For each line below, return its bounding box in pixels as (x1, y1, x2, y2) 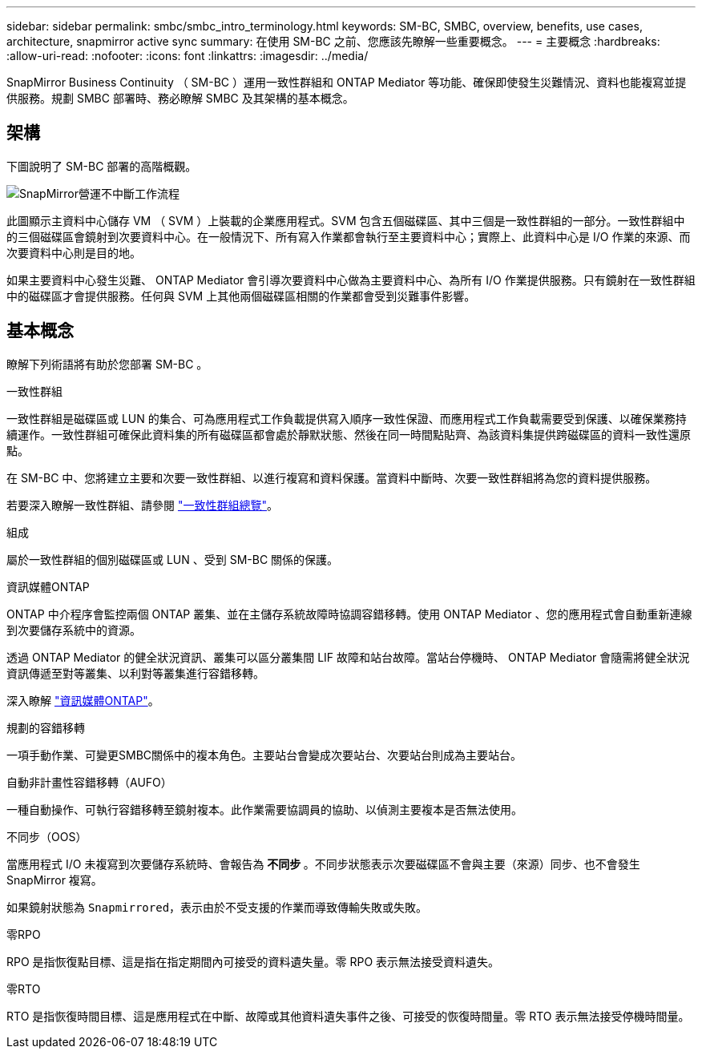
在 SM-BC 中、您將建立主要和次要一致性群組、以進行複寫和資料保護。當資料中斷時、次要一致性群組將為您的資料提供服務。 (6, 470, 657, 485)
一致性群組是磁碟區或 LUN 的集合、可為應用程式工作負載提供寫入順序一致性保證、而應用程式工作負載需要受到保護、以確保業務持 (6, 411, 687, 425)
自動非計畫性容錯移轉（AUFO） (6, 775, 172, 789)
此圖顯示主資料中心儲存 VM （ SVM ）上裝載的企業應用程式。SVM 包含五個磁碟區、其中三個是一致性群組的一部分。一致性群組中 (6, 213, 685, 228)
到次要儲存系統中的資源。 (6, 622, 141, 637)
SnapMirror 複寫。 (6, 872, 103, 887)
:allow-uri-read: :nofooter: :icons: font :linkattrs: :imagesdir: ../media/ (6, 49, 369, 62)
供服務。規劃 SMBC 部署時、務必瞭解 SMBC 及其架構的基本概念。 (6, 91, 354, 105)
